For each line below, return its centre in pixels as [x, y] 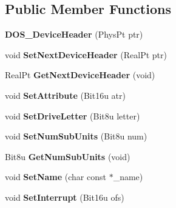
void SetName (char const [56, 177]
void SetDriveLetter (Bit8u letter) [73, 116]
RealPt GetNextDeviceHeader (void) [80, 75]
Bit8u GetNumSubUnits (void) [68, 156]
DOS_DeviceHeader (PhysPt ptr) [74, 34]
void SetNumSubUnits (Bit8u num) [76, 136]
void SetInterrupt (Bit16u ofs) [65, 197]
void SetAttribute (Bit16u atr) [65, 95]
